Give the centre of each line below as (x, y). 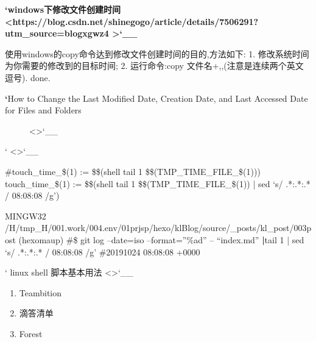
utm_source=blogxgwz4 (57, 33)
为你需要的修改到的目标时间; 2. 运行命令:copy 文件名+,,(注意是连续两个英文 (154, 66)
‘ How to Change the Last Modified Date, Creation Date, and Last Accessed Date (156, 98)
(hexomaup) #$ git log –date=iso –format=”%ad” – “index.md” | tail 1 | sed (161, 239)
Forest (31, 333)
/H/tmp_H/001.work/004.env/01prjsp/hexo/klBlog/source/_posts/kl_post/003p (158, 228)
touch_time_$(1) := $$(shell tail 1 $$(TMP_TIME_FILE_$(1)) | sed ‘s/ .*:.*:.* (158, 183)
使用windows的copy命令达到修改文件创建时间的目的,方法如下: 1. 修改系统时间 (157, 53)
